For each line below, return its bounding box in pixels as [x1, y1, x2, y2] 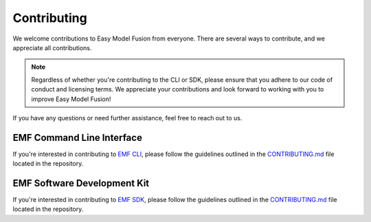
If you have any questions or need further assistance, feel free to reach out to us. [12, 113, 243, 122]
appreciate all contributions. [12, 43, 92, 52]
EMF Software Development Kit [12, 177, 150, 189]
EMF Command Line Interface [12, 131, 142, 144]
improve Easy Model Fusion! [31, 95, 111, 103]
